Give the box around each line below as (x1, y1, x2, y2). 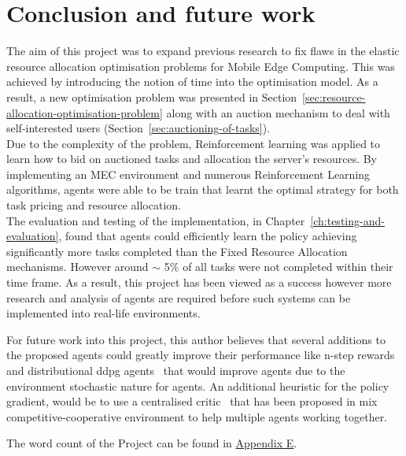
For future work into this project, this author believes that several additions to (6, 331, 386, 347)
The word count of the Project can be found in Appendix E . (6, 435, 297, 451)
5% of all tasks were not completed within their (164, 258, 393, 275)
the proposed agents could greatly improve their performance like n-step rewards (6, 347, 395, 363)
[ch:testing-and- (310, 212, 385, 228)
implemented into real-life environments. (6, 305, 201, 321)
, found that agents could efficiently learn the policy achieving (58, 228, 357, 244)
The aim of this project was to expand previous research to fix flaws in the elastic (6, 43, 400, 59)
